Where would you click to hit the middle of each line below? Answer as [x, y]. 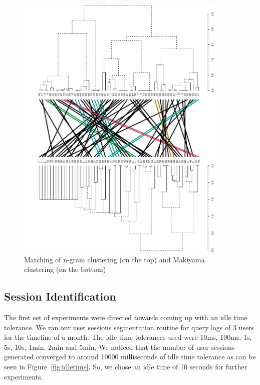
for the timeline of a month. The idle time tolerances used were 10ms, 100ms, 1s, [128, 337]
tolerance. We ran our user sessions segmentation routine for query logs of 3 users [129, 327]
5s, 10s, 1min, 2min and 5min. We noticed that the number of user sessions [119, 347]
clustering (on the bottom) [65, 269]
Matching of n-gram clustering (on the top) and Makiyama [114, 259]
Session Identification [60, 296]
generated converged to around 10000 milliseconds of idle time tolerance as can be [130, 357]
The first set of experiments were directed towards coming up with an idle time [126, 317]
